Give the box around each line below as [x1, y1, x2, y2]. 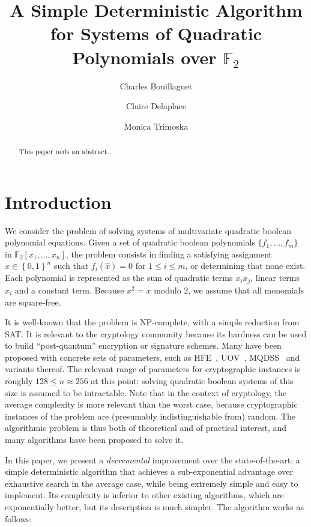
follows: [5, 512, 32, 525]
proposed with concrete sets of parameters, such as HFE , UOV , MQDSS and [5, 351, 300, 363]
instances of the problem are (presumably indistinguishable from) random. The [5, 409, 296, 422]
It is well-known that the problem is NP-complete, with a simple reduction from [5, 316, 300, 328]
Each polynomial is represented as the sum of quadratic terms [5, 271, 233, 284]
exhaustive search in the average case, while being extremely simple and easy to [5, 477, 298, 489]
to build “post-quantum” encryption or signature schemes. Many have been [5, 339, 282, 352]
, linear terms [250, 271, 300, 284]
